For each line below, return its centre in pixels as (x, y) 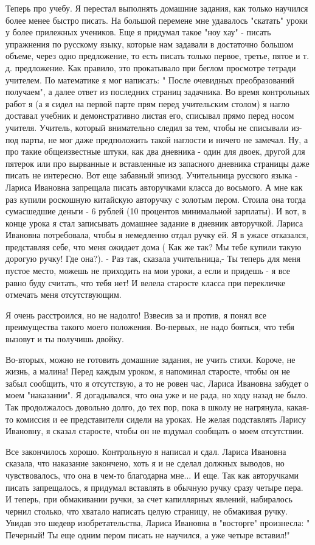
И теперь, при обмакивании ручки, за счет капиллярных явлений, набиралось (149, 499)
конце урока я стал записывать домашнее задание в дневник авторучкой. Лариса (154, 223)
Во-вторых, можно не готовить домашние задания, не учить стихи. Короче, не (151, 359)
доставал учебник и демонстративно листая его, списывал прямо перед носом (150, 115)
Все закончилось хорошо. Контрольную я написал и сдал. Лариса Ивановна (146, 451)
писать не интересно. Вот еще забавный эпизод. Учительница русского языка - (152, 175)
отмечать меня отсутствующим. (64, 294)
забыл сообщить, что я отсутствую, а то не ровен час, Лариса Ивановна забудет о (157, 383)
